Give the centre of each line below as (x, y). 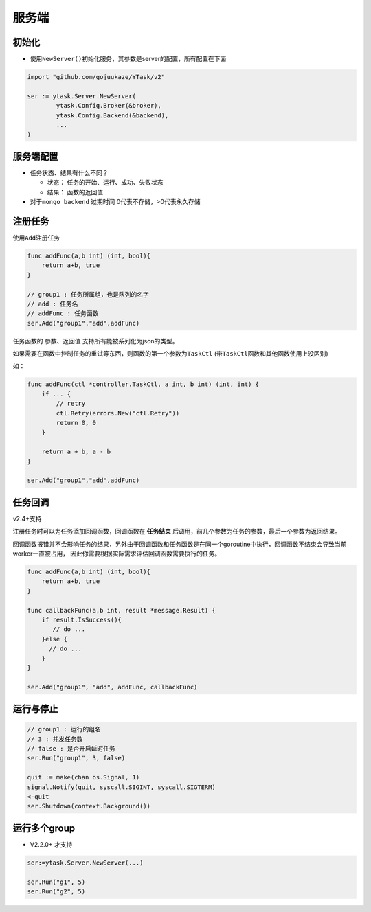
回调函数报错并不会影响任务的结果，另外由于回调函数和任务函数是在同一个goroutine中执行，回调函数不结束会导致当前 (180, 544)
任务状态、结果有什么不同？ (69, 172)
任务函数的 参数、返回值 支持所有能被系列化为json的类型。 (95, 341)
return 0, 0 (76, 423)
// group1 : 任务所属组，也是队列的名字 (88, 294)
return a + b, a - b (76, 452)
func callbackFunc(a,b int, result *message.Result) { (121, 610)
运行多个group (44, 828)
